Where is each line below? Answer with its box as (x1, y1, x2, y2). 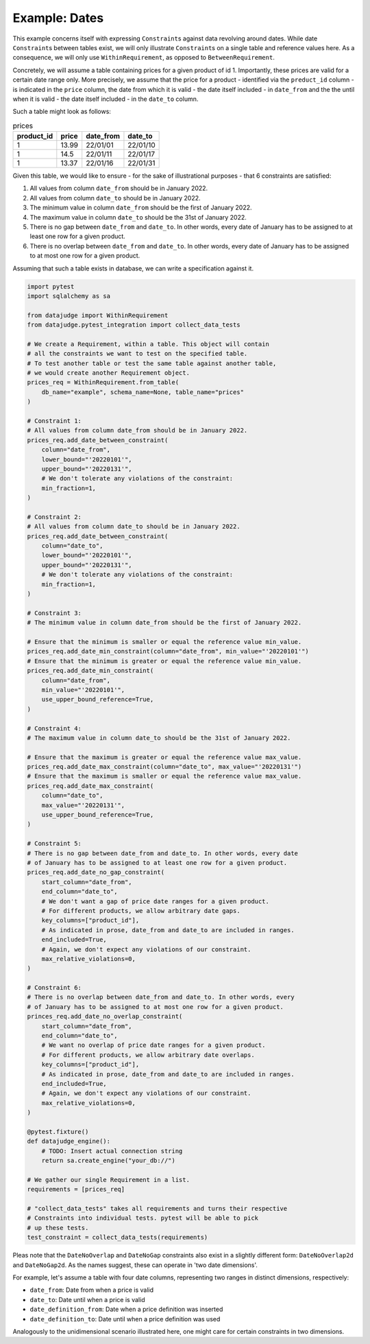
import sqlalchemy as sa (27, 292, 111, 300)
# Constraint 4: (27, 724, 82, 732)
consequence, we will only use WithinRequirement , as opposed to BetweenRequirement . (12, 54, 275, 62)
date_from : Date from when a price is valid (29, 1286, 154, 1294)
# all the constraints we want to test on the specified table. (27, 350, 248, 358)
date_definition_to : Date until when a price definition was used (29, 1314, 221, 1323)
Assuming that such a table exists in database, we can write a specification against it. (12, 264, 254, 273)
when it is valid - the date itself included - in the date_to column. (12, 95, 199, 103)
